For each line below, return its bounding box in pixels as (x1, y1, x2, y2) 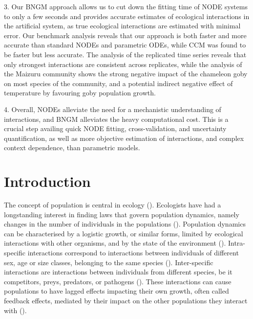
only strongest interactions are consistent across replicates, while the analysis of (4, 59, 242, 69)
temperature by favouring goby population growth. (4, 88, 156, 98)
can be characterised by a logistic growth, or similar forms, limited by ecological (4, 228, 243, 238)
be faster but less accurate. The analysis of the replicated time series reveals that (4, 49, 247, 59)
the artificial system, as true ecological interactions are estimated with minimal (4, 21, 241, 31)
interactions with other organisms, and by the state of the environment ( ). (4, 238, 226, 248)
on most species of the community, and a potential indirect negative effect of (4, 78, 233, 88)
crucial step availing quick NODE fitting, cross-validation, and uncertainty (4, 123, 227, 134)
